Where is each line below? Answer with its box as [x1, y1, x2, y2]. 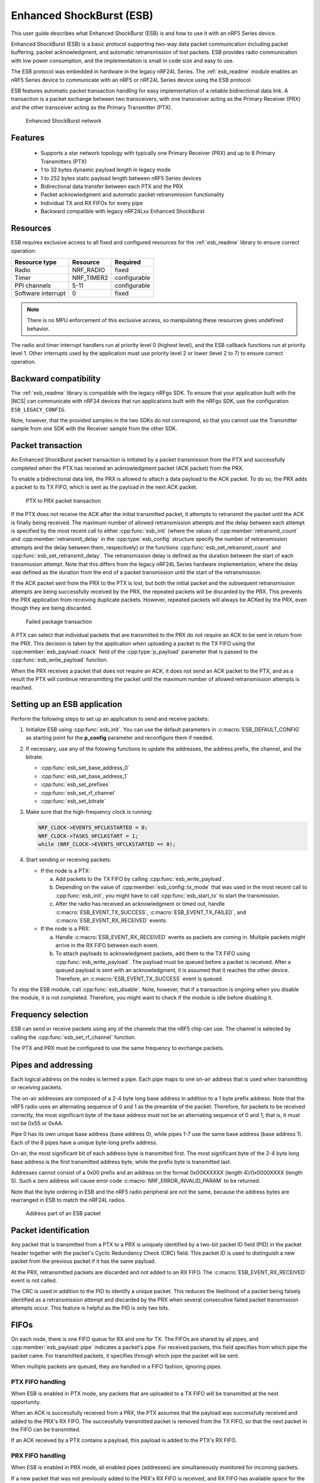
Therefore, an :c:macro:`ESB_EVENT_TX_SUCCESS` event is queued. [55, 975, 223, 982]
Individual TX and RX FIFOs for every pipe [40, 199, 143, 206]
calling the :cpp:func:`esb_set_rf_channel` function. [11, 1033, 136, 1040]
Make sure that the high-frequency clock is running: [25, 809, 153, 816]
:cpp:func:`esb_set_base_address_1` [40, 772, 129, 779]
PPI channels [14, 281, 52, 289]
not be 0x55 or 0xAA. [11, 1119, 63, 1126]
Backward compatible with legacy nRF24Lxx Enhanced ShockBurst [40, 208, 204, 215]
